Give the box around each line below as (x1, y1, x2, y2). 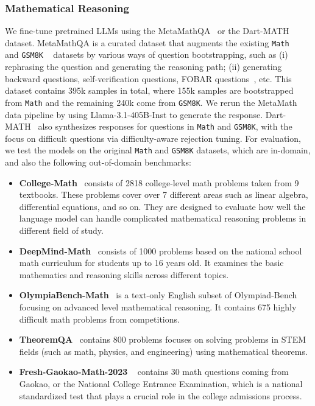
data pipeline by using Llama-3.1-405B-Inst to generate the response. (5, 108, 263, 121)
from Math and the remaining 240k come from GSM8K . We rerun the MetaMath (5, 96, 297, 108)
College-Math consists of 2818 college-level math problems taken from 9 (19, 176, 299, 189)
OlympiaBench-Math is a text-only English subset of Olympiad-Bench (19, 289, 297, 301)
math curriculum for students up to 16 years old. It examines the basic (19, 256, 284, 269)
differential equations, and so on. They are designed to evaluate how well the (19, 200, 306, 212)
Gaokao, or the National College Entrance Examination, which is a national (19, 377, 303, 390)
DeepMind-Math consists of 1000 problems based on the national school (19, 244, 302, 257)
